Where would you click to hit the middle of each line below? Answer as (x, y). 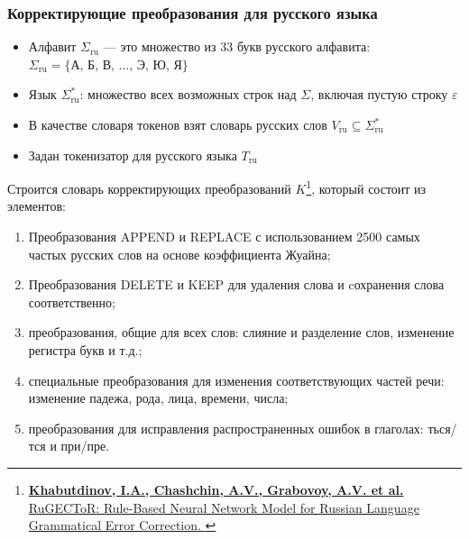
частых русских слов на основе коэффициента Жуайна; (179, 254)
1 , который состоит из (366, 187)
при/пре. (85, 446)
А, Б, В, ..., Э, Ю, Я (126, 65)
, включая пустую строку (379, 94)
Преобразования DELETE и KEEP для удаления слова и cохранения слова (236, 284)
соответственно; (72, 301)
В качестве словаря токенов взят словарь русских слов (178, 124)
